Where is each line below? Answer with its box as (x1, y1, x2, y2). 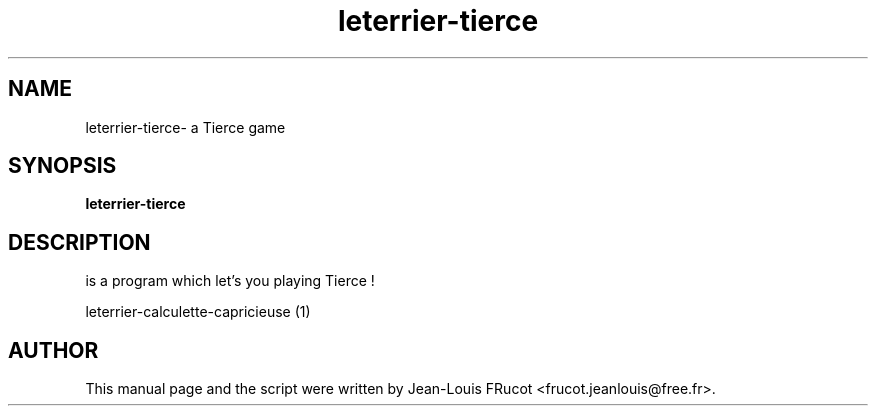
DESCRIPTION (8, 229, 151, 255)
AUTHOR (8, 337, 99, 363)
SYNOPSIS (8, 153, 117, 179)
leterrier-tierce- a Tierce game (85, 118, 286, 136)
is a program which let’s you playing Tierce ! (85, 272, 375, 290)
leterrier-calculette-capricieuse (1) (85, 303, 311, 321)
